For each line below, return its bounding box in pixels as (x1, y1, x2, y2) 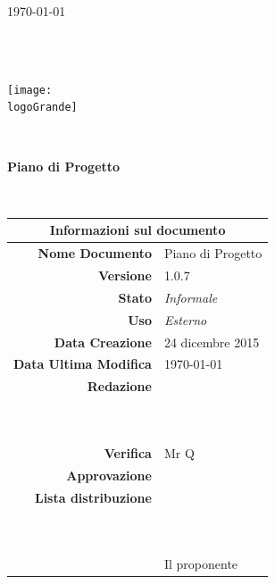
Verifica (104, 443, 152, 462)
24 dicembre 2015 (163, 332, 260, 351)
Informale (163, 288, 218, 306)
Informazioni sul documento (49, 221, 226, 239)
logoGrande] (7, 101, 78, 114)
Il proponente (163, 555, 238, 573)
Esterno (163, 310, 207, 329)
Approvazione (66, 465, 152, 484)
